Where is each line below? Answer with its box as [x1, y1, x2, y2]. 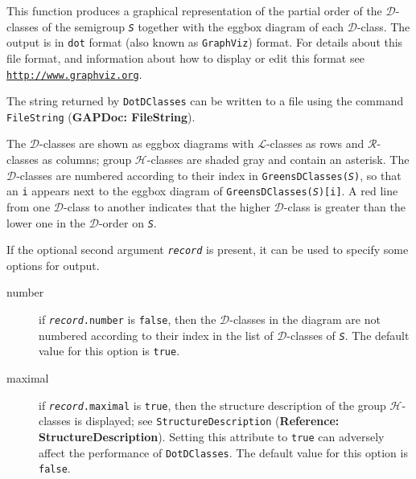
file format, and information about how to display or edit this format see [6, 49, 365, 66]
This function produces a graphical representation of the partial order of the [6, 2, 382, 18]
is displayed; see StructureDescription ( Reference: [74, 412, 340, 429]
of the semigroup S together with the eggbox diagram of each [42, 18, 344, 35]
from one [6, 198, 51, 215]
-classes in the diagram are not [229, 311, 381, 328]
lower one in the [6, 214, 86, 231]
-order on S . [98, 214, 157, 231]
